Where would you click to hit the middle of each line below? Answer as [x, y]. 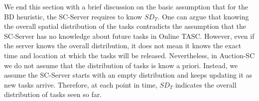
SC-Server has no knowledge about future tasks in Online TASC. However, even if [129, 36]
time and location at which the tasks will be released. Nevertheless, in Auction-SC [129, 55]
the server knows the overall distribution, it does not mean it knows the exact [123, 46]
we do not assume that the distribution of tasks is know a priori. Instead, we [121, 65]
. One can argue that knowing [203, 16]
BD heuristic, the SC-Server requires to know [73, 16]
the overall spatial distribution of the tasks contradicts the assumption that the [125, 26]
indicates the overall [206, 84]
